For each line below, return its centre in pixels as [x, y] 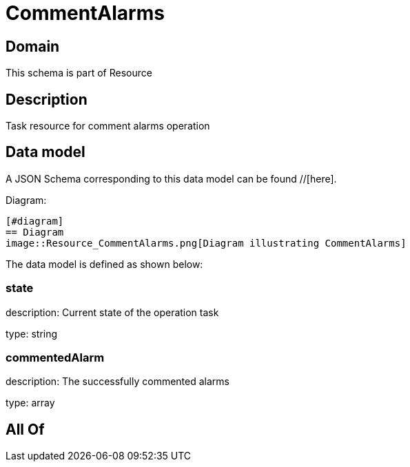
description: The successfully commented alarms [117, 382]
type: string [32, 333]
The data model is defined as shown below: [104, 264]
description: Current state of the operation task [112, 312]
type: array [30, 403]
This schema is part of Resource [79, 73]
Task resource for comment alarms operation [108, 126]
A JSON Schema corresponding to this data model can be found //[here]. [171, 178]
